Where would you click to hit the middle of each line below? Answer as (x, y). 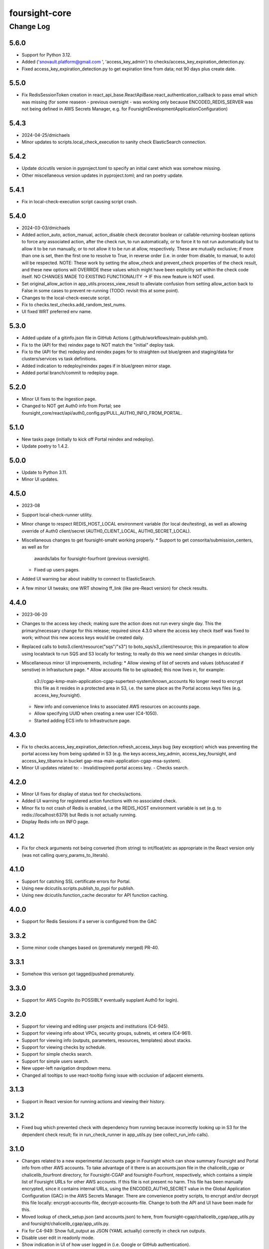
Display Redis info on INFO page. (56, 822)
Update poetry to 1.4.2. (45, 446)
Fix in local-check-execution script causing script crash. (79, 201)
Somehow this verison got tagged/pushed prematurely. (78, 974)
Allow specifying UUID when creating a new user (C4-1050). (96, 713)
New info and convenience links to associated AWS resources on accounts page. (117, 706)
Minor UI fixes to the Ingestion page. (59, 399)
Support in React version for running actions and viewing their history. (93, 1101)
